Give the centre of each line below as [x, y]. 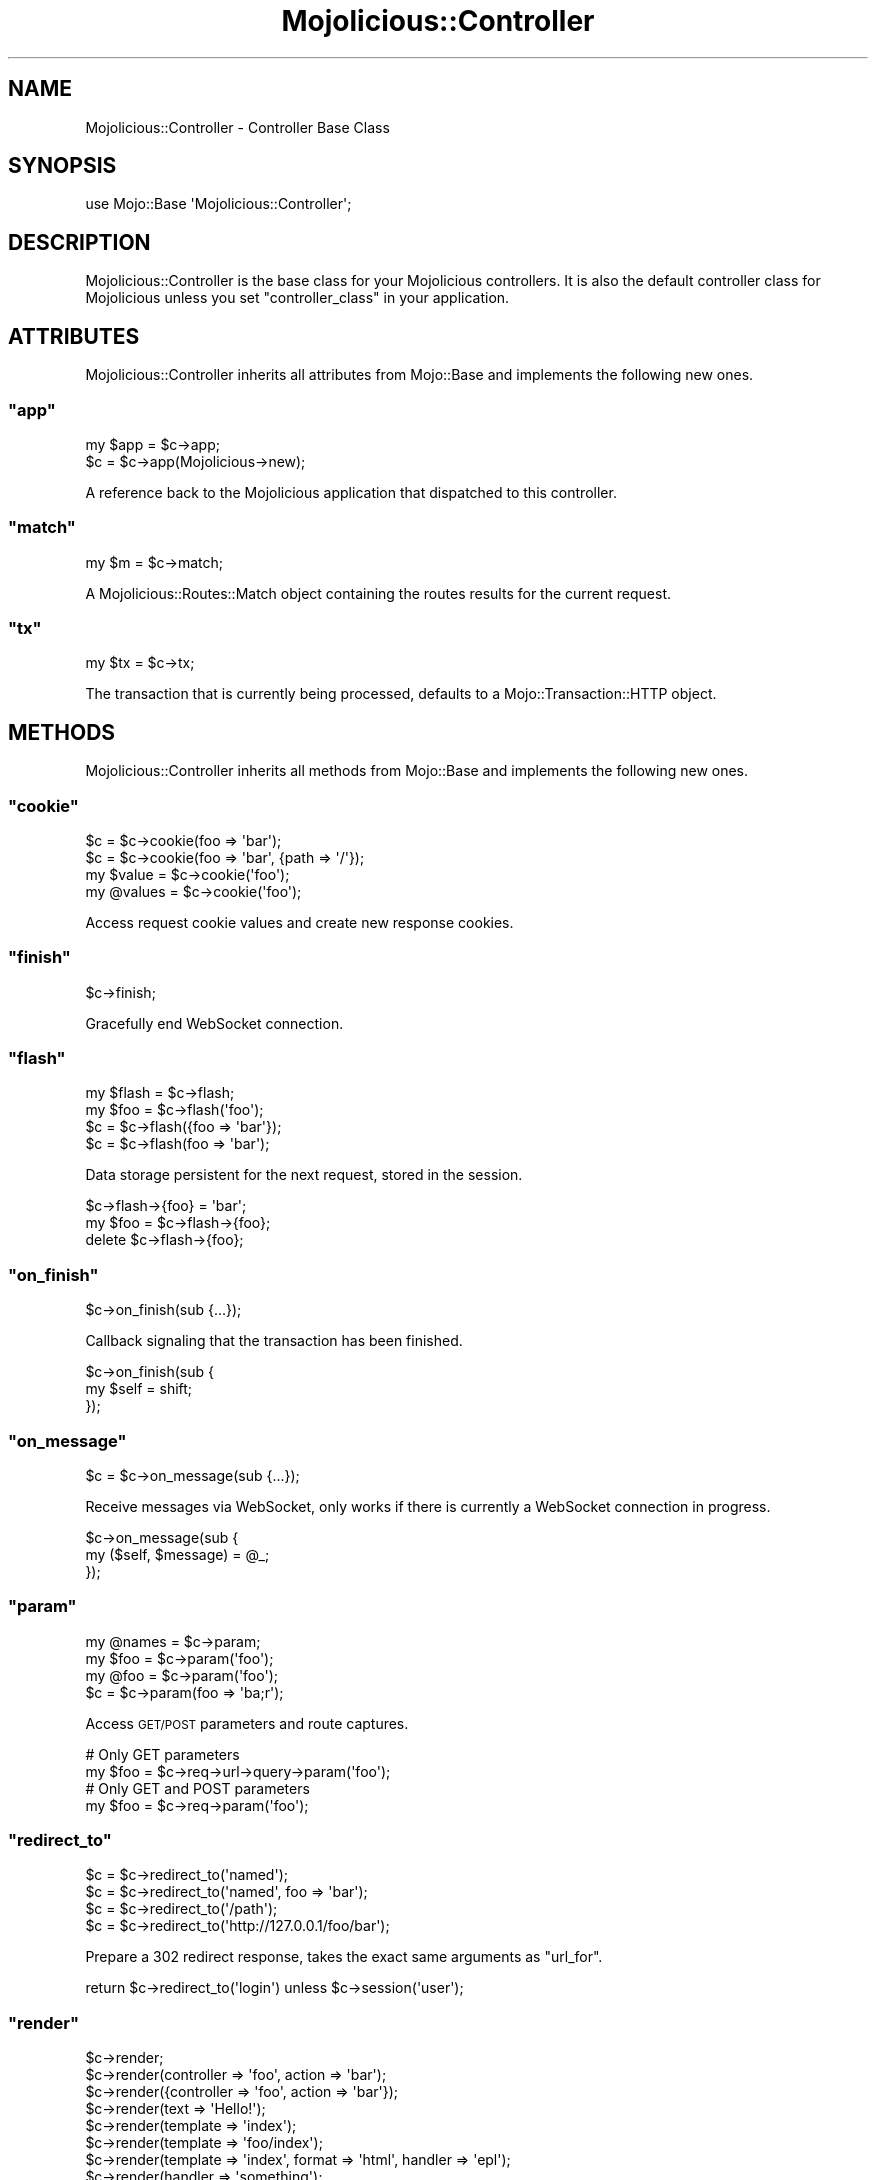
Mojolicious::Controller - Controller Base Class [237, 127]
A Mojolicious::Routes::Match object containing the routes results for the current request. [378, 593]
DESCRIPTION [79, 242]
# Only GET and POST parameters [197, 1788]
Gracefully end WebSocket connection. [214, 1023]
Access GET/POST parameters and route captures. [247, 1723]
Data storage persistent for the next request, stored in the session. [304, 1175]
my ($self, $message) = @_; [177, 1554]
